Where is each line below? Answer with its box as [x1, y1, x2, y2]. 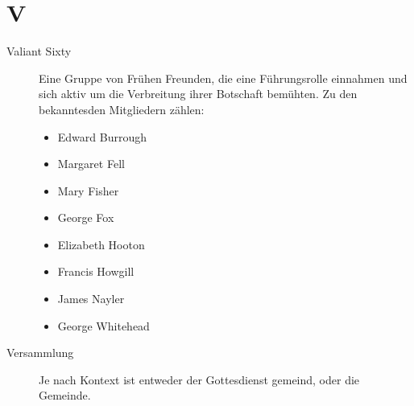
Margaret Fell [57, 155, 125, 172]
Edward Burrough [57, 128, 147, 145]
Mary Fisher [57, 182, 119, 199]
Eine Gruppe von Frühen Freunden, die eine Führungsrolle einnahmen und [39, 69, 408, 86]
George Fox [57, 209, 114, 226]
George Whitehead [57, 317, 150, 334]
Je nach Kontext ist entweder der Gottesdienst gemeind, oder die [39, 371, 360, 388]
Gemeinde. [39, 387, 91, 404]
